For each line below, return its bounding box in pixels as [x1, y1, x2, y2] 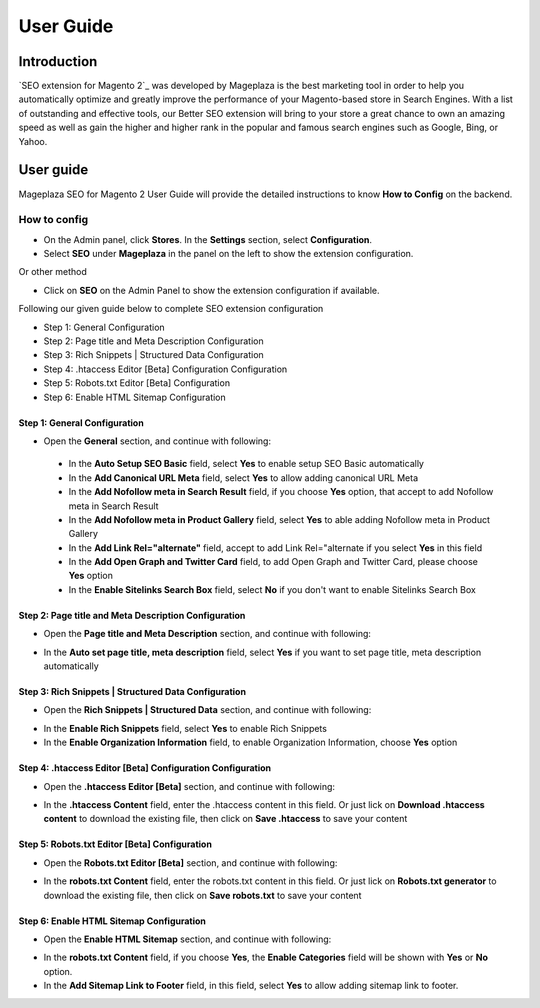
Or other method [18, 266, 87, 278]
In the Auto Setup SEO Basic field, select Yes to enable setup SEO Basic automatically [68, 458, 425, 470]
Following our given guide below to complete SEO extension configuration [18, 303, 324, 315]
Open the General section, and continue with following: [43, 435, 272, 447]
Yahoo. [18, 135, 48, 147]
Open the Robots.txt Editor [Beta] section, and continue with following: [43, 856, 338, 869]
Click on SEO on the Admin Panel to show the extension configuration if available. [43, 284, 380, 296]
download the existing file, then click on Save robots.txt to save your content [43, 889, 362, 901]
